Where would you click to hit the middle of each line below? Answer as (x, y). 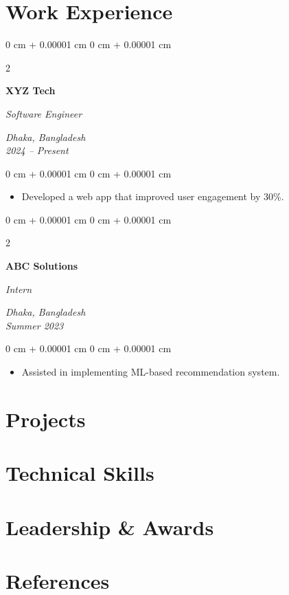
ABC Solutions (42, 266)
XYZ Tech (31, 90)
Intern (19, 289)
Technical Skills (80, 473)
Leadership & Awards (110, 527)
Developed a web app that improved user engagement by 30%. (153, 196)
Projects (46, 419)
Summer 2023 (35, 325)
